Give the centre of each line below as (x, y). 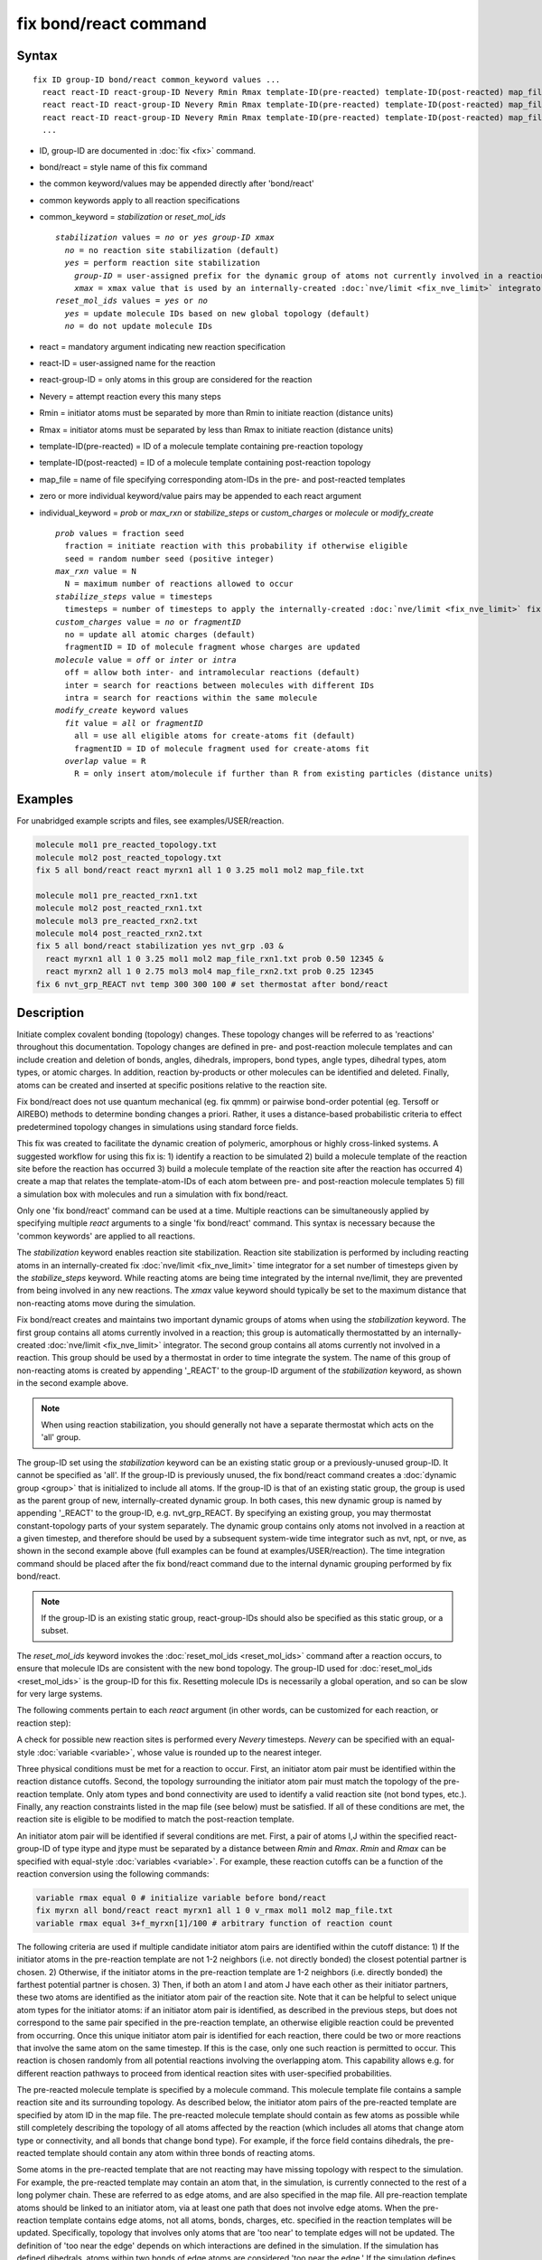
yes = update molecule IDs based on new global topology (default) (217, 313)
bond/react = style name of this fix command (123, 166)
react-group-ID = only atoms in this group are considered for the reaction (176, 380)
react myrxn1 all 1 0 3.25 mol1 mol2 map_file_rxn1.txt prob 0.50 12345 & (215, 959)
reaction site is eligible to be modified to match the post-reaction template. (155, 1819)
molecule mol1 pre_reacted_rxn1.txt (117, 895)
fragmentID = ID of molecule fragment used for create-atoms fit (222, 749)
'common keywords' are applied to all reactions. (106, 1236)
